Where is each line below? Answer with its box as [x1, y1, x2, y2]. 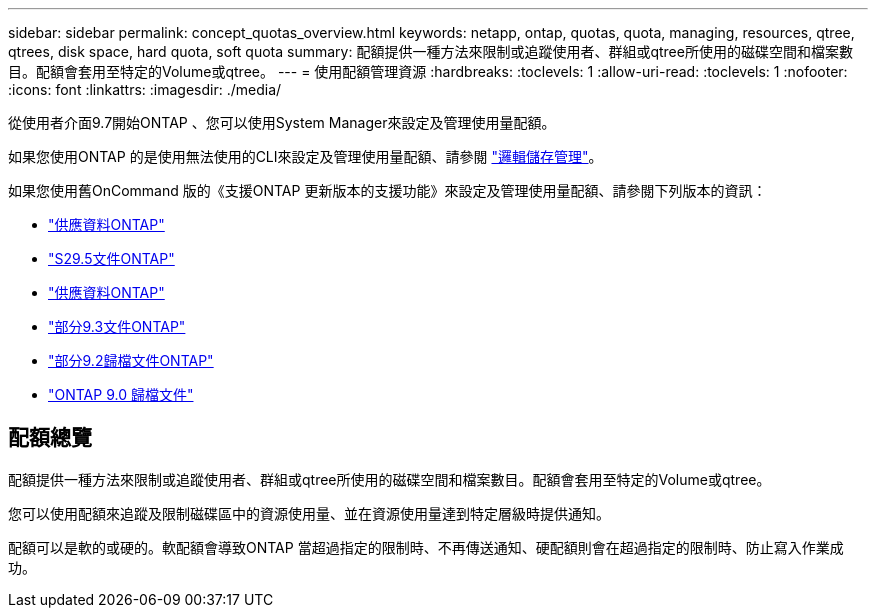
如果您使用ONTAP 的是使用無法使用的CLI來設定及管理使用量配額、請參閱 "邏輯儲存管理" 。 [8, 148, 603, 165]
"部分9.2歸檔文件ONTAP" [48, 352, 214, 369]
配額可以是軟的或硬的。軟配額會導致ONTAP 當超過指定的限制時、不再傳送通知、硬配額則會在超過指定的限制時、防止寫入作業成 [8, 538, 844, 556]
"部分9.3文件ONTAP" [48, 318, 186, 335]
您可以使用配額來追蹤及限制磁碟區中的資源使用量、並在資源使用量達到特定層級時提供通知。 [8, 504, 610, 522]
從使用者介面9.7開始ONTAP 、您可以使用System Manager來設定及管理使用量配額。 [8, 114, 556, 131]
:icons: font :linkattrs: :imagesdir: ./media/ [8, 81, 282, 98]
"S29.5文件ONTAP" [48, 250, 175, 267]
